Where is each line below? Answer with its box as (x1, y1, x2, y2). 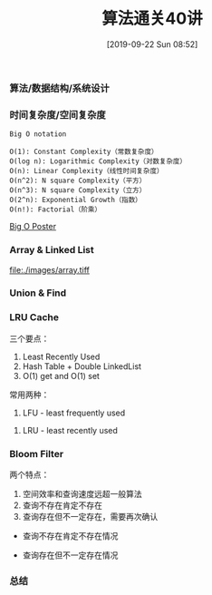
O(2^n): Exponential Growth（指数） (9, 196, 142, 205)
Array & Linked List (9, 244, 94, 257)
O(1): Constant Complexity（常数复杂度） (9, 147, 159, 157)
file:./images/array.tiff (9, 264, 91, 275)
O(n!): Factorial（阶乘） (9, 205, 102, 214)
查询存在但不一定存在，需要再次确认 (22, 512, 159, 522)
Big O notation (9, 130, 67, 139)
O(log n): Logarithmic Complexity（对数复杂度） (9, 157, 188, 166)
